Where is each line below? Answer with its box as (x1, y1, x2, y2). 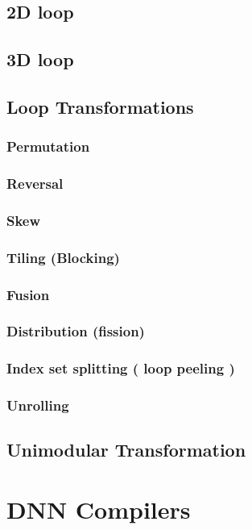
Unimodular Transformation (6, 437, 246, 462)
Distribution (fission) (6, 321, 145, 341)
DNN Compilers (6, 493, 191, 526)
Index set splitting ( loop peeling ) (6, 358, 235, 378)
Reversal (6, 173, 64, 194)
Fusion (6, 284, 50, 304)
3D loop (6, 47, 74, 72)
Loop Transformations (6, 94, 194, 119)
